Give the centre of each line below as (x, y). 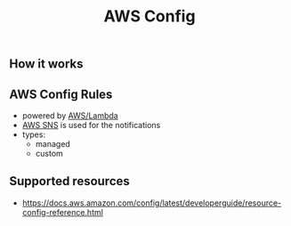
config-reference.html (63, 212)
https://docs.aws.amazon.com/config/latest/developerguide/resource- (152, 203)
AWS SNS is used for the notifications (91, 125)
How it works (46, 64)
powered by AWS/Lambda (70, 116)
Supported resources (70, 181)
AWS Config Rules (61, 94)
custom (49, 153)
